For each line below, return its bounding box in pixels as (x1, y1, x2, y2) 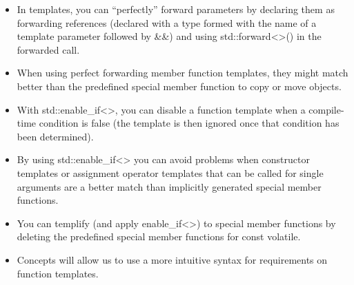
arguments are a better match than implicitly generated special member (17, 179, 322, 193)
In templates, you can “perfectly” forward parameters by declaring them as (17, 2, 335, 16)
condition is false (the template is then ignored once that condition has (39, 116, 340, 130)
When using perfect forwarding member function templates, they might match (17, 65, 348, 80)
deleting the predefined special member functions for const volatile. (17, 229, 301, 244)
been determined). (17, 129, 94, 143)
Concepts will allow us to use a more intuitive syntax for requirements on (17, 252, 328, 266)
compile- (308, 102, 344, 116)
